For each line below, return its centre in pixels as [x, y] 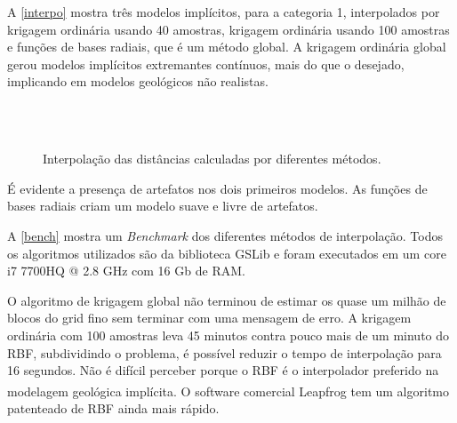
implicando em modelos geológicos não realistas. [138, 81]
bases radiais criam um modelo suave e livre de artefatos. [163, 206]
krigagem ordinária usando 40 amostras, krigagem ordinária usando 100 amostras [228, 29]
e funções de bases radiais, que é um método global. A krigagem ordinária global [227, 47]
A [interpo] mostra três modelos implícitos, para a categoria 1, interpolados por [224, 12]
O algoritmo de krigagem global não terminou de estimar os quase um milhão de [227, 300]
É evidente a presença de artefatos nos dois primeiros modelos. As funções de [217, 188]
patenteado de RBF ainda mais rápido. [113, 407]
